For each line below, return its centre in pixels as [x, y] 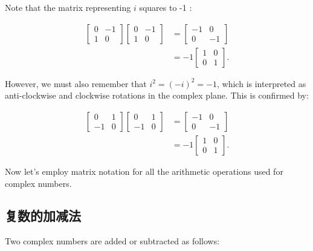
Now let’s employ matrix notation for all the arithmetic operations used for [144, 171]
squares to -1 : [166, 7]
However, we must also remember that [76, 83]
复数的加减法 [43, 216]
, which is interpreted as [262, 83]
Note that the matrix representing [68, 7]
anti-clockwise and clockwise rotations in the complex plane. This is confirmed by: [157, 95]
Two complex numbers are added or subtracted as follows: [112, 241]
